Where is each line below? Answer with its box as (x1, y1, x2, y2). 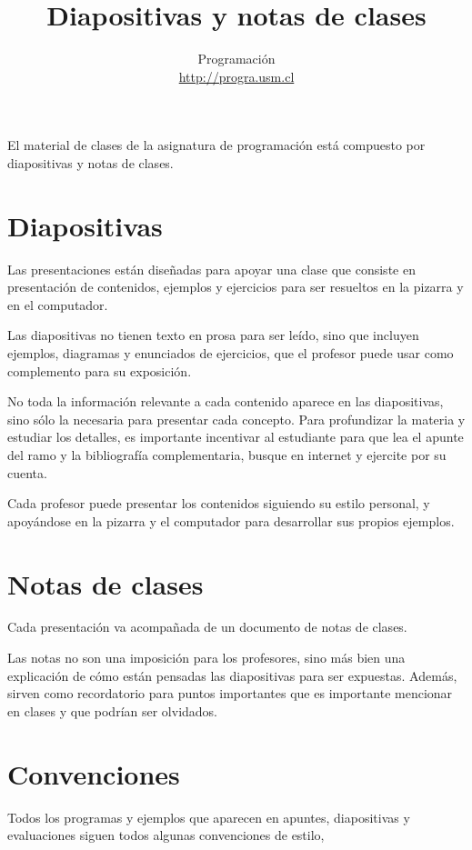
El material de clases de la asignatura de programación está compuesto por (7, 135, 426, 155)
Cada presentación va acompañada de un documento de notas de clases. (7, 617, 407, 636)
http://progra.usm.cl (178, 66, 295, 85)
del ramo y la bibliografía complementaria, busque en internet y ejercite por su (7, 445, 447, 464)
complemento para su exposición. (7, 361, 192, 380)
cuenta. (7, 463, 47, 482)
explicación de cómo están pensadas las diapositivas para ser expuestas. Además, (7, 665, 457, 685)
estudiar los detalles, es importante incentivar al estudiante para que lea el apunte (7, 427, 464, 446)
